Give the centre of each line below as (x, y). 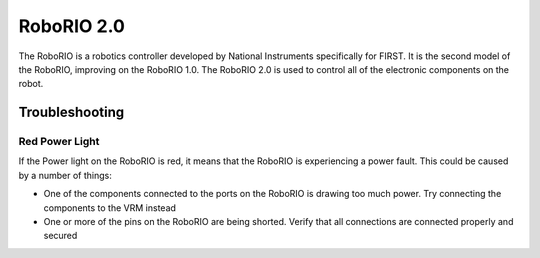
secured (60, 236)
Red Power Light (59, 142)
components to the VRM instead (110, 207)
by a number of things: (65, 175)
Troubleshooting (71, 112)
